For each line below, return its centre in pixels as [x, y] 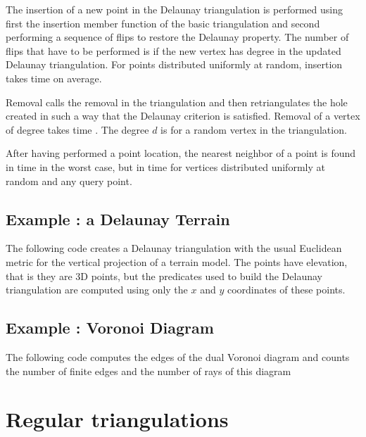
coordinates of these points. [286, 290]
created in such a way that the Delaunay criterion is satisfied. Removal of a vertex [183, 116]
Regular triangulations [117, 419]
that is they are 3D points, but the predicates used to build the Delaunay [164, 275]
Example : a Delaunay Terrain [118, 218]
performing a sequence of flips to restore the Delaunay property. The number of [177, 37]
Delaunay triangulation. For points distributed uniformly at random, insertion [174, 64]
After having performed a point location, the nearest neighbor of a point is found [181, 153]
